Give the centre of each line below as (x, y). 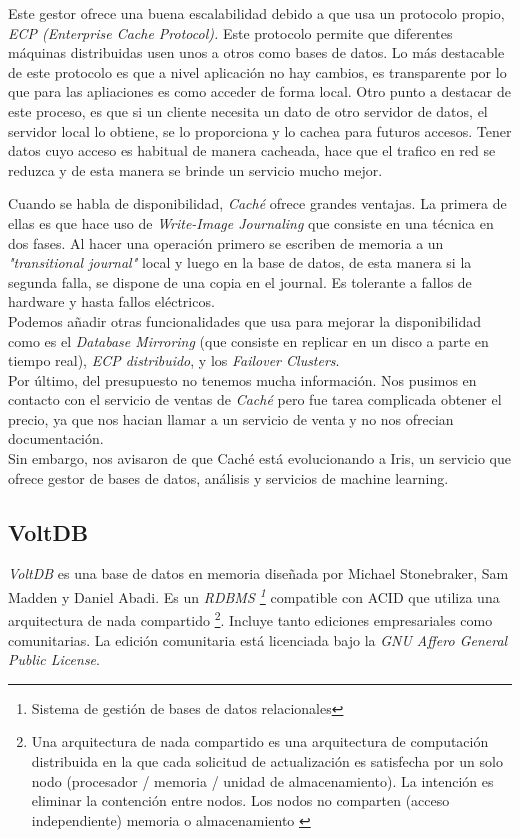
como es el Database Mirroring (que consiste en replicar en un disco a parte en (248, 340)
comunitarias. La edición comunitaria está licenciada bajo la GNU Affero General (258, 639)
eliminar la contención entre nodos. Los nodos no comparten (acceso (240, 800)
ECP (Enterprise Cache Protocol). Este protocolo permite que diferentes (230, 32)
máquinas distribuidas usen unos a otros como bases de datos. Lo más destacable (256, 52)
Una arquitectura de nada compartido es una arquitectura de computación (260, 741)
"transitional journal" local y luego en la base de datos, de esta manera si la (240, 262)
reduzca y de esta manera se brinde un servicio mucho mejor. (195, 169)
